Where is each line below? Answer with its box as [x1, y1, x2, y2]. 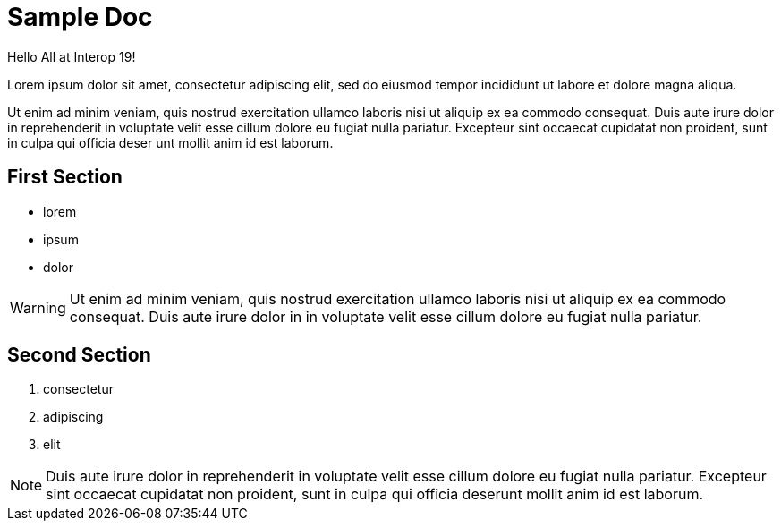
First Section [7, 166, 123, 189]
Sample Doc [7, 2, 153, 32]
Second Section [7, 344, 151, 367]
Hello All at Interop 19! [7, 48, 136, 64]
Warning [10, 298, 66, 317]
